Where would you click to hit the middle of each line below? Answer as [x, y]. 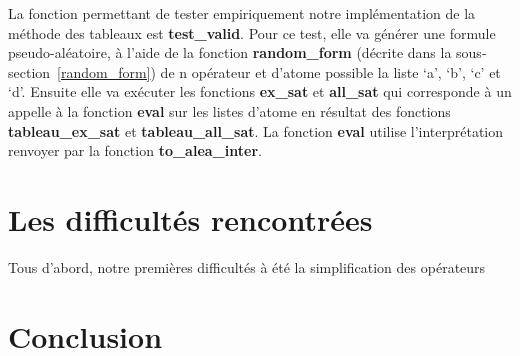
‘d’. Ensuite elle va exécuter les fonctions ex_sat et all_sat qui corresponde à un [260, 91]
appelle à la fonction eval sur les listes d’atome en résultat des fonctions [229, 110]
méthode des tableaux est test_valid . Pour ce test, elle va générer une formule [252, 32]
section [29, 71]
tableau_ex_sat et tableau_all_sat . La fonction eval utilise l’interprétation [256, 130]
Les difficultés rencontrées [190, 218]
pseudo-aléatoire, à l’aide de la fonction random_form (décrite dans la [230, 52]
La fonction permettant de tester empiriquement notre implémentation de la [242, 13]
